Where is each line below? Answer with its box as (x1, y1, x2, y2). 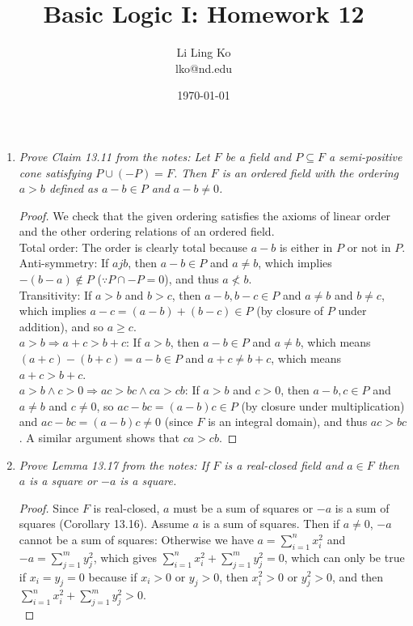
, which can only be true (284, 548, 405, 565)
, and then (332, 568, 384, 585)
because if (88, 568, 137, 585)
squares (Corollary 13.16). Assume (19, 515, 189, 532)
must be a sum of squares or (173, 499, 314, 516)
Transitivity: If (19, 286, 92, 303)
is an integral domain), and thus (208, 413, 368, 430)
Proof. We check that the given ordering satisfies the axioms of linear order (19, 207, 391, 224)
